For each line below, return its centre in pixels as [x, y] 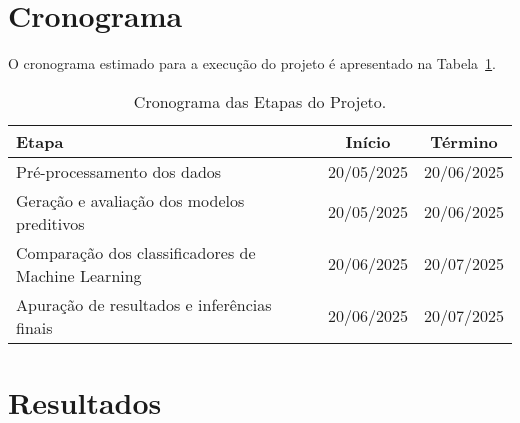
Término [464, 141]
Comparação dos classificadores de [136, 252]
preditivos [50, 223]
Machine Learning [79, 275]
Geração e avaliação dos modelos [130, 200]
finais [34, 327]
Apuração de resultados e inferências [144, 304]
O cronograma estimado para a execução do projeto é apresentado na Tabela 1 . [252, 63]
